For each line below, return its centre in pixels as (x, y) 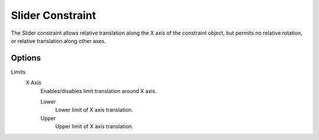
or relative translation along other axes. (58, 41)
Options (26, 58)
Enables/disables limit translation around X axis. (99, 91)
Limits (18, 72)
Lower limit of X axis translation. (94, 110)
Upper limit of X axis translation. (94, 126)
